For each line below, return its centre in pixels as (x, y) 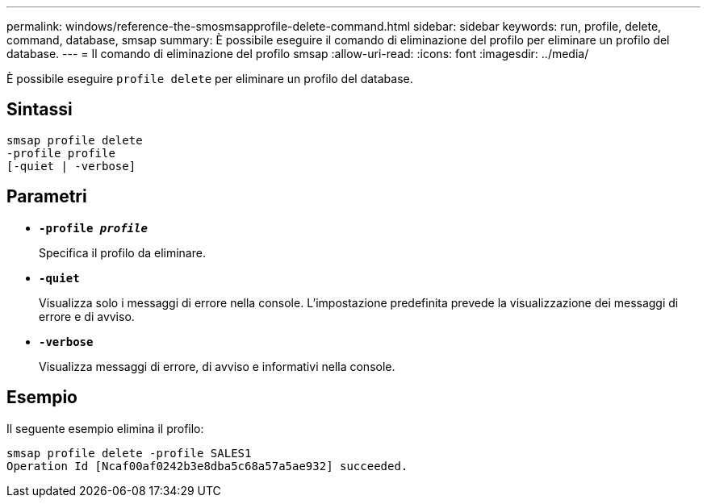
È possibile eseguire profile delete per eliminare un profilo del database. (210, 79)
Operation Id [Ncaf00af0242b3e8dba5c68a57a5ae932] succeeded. (207, 466)
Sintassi (40, 110)
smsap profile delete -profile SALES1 (129, 453)
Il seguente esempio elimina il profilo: (105, 428)
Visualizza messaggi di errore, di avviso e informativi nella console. (217, 366)
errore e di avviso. (87, 316)
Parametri (47, 197)
